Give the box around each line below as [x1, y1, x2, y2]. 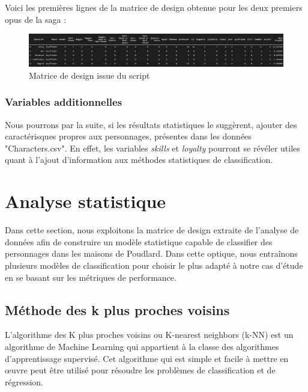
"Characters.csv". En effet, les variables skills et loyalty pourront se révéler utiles [5, 141, 300, 154]
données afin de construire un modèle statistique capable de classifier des [5, 235, 273, 248]
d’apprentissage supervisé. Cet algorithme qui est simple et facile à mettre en [5, 352, 289, 364]
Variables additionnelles [5, 94, 122, 109]
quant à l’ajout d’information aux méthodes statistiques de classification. [5, 153, 273, 166]
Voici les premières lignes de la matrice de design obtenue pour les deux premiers [5, 1, 303, 13]
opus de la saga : [5, 13, 67, 25]
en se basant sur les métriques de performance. [5, 271, 177, 283]
